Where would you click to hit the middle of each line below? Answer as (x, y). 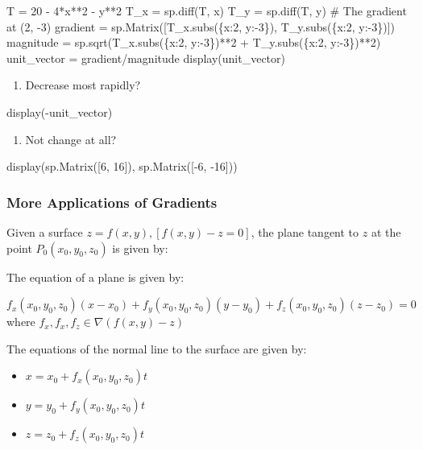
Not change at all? (71, 139)
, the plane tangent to (305, 231)
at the (386, 231)
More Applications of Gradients (112, 202)
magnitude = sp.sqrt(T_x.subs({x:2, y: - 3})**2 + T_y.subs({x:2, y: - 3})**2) (194, 42)
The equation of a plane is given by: (95, 277)
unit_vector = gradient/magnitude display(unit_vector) (146, 58)
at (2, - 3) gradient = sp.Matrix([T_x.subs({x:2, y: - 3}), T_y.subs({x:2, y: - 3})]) (201, 26)
